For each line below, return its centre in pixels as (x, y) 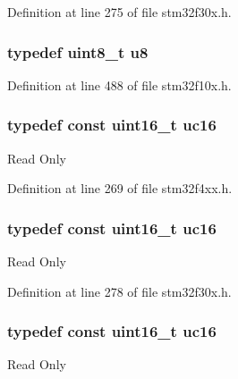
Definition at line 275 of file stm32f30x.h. (119, 12)
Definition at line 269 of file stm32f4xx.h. (120, 188)
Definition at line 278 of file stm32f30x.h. (119, 291)
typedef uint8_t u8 (78, 51)
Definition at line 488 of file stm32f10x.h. (119, 84)
